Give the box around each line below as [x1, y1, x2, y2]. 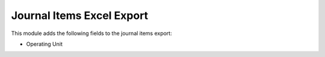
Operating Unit [26, 40, 63, 47]
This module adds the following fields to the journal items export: [11, 30, 172, 37]
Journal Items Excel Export [11, 9, 149, 22]
